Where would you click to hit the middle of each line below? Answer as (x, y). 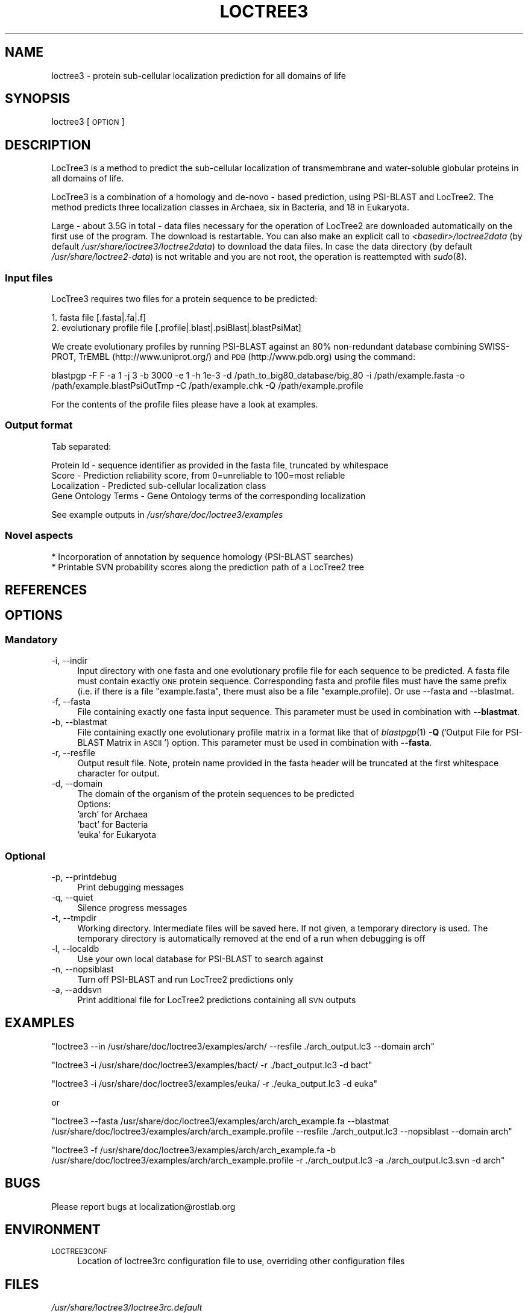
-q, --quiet (72, 897)
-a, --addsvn (77, 989)
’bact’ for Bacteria (113, 825)
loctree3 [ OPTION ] (88, 122)
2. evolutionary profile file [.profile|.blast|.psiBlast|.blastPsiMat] (176, 328)
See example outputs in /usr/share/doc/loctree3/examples (167, 514)
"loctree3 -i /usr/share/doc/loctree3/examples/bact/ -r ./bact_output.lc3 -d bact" (212, 1065)
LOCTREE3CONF (80, 1252)
